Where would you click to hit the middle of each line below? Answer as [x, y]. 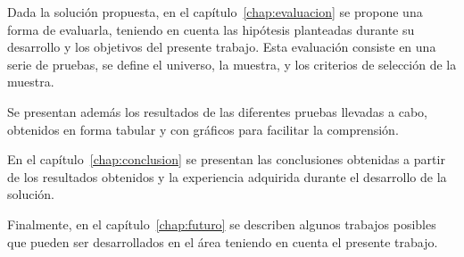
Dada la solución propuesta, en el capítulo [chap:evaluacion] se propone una [215, 12]
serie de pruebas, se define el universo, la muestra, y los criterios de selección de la [232, 64]
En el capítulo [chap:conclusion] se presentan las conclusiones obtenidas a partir [226, 159]
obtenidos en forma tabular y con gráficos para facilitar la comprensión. [203, 129]
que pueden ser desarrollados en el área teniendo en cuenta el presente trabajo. [223, 241]
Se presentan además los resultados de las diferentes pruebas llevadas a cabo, [217, 111]
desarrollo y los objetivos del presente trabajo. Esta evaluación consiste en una [222, 47]
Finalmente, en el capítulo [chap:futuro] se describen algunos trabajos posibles [222, 224]
